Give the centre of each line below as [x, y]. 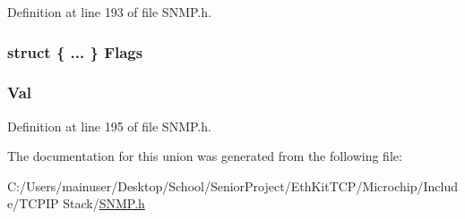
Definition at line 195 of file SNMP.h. [109, 126]
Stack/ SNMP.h [104, 203]
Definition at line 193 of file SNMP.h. [109, 12]
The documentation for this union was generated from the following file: [205, 156]
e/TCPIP [33, 203]
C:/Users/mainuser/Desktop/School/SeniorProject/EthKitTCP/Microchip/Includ [233, 185]
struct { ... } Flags [75, 51]
